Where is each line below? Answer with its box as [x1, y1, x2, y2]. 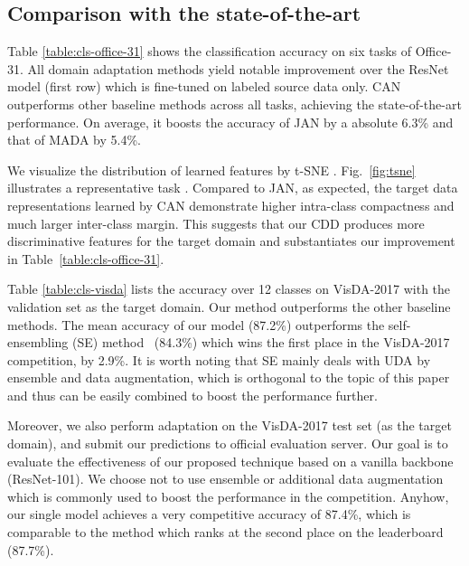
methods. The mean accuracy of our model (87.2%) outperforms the [7, 315, 385, 334]
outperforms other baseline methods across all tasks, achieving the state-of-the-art [7, 94, 462, 113]
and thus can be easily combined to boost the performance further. [7, 385, 378, 404]
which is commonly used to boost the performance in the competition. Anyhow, [7, 486, 449, 505]
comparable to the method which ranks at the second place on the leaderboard [7, 523, 444, 542]
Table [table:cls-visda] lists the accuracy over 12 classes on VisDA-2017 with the [7, 279, 451, 298]
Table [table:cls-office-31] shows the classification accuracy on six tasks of [7, 42, 412, 61]
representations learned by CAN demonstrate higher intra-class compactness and [7, 195, 455, 214]
